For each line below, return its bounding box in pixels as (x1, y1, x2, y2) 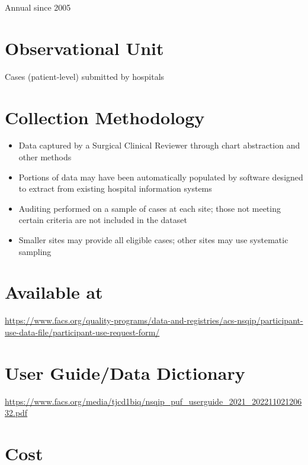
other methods (18, 151, 72, 163)
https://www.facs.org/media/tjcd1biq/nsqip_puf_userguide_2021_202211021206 (5, 395, 302, 407)
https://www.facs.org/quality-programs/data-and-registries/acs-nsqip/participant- (5, 314, 303, 327)
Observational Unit (5, 35, 164, 60)
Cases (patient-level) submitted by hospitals (5, 70, 165, 82)
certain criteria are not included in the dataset (18, 214, 187, 226)
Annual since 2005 (5, 1, 71, 13)
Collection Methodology (5, 105, 205, 129)
